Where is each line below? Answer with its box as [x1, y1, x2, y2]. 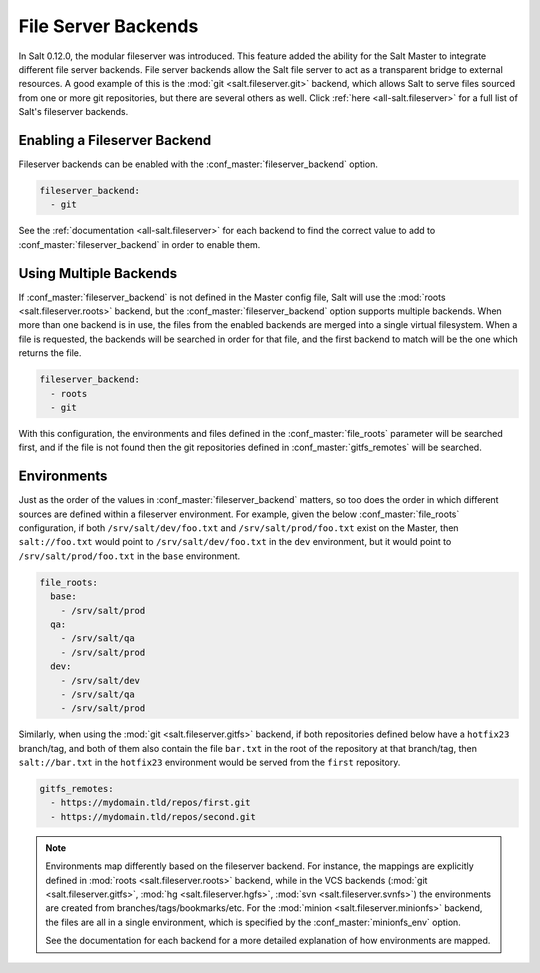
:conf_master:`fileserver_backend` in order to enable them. [18, 238, 261, 250]
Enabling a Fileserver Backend [18, 131, 212, 149]
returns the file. [18, 347, 82, 359]
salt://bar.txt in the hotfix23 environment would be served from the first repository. [18, 756, 401, 769]
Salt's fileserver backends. [18, 106, 129, 118]
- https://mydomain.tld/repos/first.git [50, 797, 251, 809]
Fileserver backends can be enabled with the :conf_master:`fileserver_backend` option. [18, 158, 379, 170]
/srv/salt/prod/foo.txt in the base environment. [18, 550, 241, 562]
